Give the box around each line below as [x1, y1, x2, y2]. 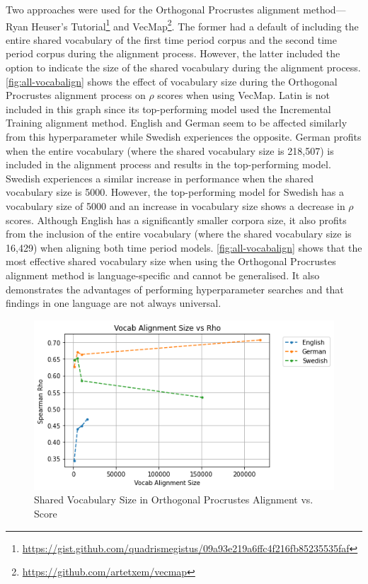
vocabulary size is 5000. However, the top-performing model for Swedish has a [6, 185, 345, 199]
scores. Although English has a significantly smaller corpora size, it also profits [6, 212, 347, 227]
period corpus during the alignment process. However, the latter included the [6, 46, 340, 61]
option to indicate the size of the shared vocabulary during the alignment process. [6, 60, 361, 75]
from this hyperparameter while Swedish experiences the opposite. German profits [6, 129, 362, 144]
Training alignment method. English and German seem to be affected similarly [6, 115, 347, 130]
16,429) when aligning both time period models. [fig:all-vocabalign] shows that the [6, 240, 362, 255]
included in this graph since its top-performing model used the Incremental [6, 101, 331, 116]
